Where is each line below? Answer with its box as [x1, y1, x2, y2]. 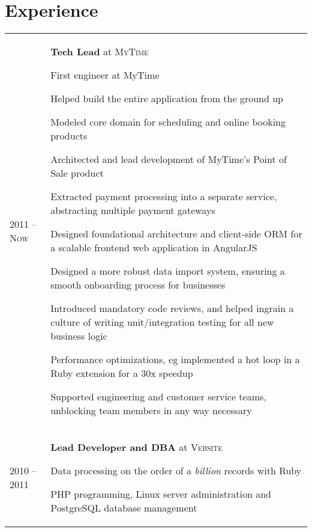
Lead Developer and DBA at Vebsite [50, 440, 223, 454]
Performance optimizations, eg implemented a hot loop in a [50, 352, 300, 367]
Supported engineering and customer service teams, [50, 390, 266, 404]
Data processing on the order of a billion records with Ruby [50, 463, 302, 478]
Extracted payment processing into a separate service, [50, 189, 277, 204]
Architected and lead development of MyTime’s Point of [50, 152, 287, 167]
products [50, 129, 88, 143]
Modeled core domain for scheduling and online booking [50, 115, 286, 129]
